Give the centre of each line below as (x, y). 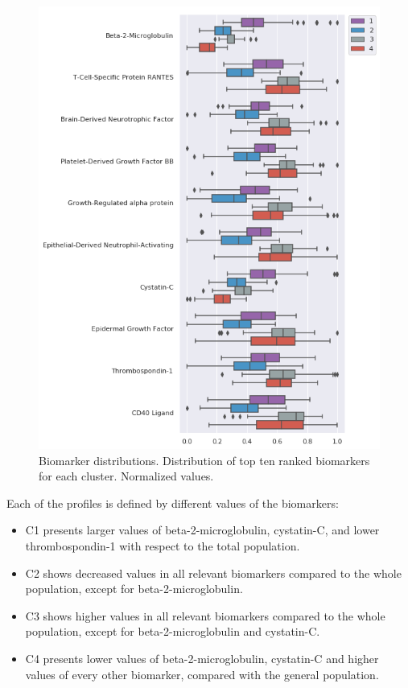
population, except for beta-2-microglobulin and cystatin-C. (173, 631)
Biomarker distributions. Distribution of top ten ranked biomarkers (204, 460)
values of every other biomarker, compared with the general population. (202, 674)
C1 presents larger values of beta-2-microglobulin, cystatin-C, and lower (202, 530)
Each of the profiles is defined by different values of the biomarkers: (173, 503)
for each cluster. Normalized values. (126, 476)
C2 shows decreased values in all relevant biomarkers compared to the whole (213, 573)
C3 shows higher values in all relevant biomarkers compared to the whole (205, 615)
